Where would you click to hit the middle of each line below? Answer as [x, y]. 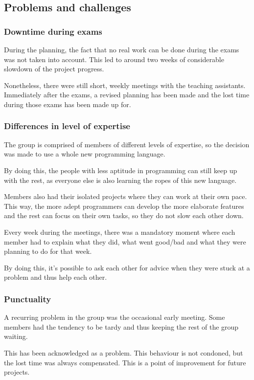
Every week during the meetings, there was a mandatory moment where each [120, 232]
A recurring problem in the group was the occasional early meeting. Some [115, 317]
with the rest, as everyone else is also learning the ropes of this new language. [120, 180]
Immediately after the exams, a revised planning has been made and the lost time [127, 95]
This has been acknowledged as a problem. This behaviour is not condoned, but [124, 352]
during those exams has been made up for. [68, 104]
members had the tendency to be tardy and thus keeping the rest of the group [121, 326]
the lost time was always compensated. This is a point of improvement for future [125, 362]
